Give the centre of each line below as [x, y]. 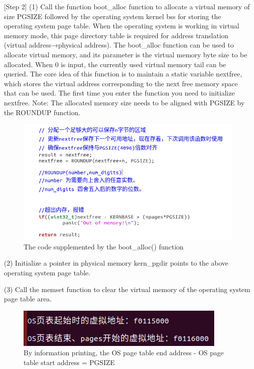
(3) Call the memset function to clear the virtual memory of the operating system [127, 289]
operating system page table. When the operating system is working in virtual [122, 26]
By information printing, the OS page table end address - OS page [124, 353]
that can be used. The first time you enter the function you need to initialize [119, 93]
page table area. [28, 299]
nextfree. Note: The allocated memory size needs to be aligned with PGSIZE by [124, 102]
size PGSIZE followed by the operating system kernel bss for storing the [113, 16]
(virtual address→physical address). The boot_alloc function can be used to [119, 45]
